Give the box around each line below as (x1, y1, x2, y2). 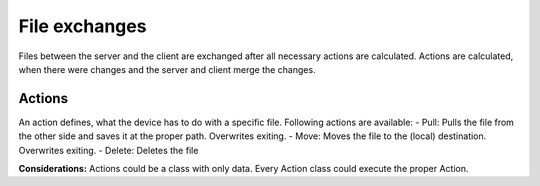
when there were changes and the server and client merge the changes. (18, 63, 316, 75)
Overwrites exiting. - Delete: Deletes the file (18, 144, 199, 156)
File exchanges (18, 15, 147, 37)
